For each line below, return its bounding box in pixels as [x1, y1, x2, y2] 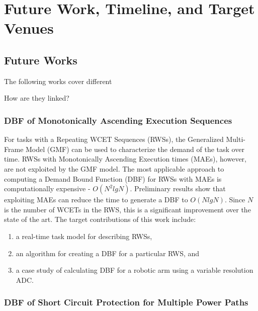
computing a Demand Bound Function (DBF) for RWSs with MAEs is [4, 173, 222, 184]
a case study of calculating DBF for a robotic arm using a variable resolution [16, 265, 253, 275]
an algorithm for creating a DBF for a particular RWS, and [16, 248, 200, 258]
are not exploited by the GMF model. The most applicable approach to [4, 163, 224, 174]
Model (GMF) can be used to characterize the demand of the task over [26, 143, 244, 154]
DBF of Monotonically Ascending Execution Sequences [4, 114, 232, 126]
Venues [4, 18, 54, 38]
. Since [224, 194, 245, 205]
